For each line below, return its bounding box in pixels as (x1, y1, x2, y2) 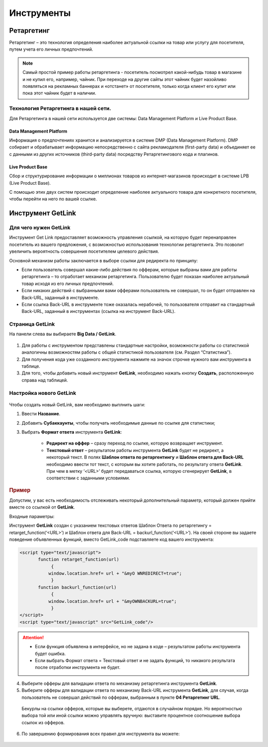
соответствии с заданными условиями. (46, 475, 131, 481)
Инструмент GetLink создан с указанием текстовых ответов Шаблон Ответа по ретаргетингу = (9, 523, 212, 528)
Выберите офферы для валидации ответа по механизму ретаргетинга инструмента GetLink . (21, 680, 217, 686)
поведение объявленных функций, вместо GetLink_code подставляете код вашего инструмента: (9, 536, 214, 542)
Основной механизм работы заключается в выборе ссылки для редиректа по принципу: (9, 257, 198, 263)
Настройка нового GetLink (9, 389, 76, 396)
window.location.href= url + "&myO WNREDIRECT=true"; (48, 571, 182, 576)
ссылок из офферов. (21, 719, 65, 725)
